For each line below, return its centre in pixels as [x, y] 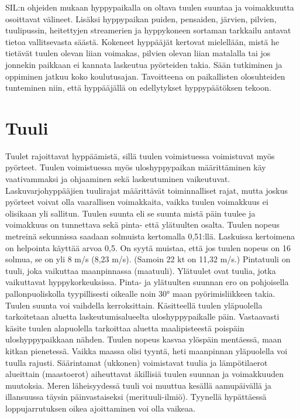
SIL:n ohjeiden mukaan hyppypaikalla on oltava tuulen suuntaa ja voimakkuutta [150, 7]
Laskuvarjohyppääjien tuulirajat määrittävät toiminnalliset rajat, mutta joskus [146, 190]
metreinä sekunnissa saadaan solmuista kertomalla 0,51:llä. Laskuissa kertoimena [150, 236]
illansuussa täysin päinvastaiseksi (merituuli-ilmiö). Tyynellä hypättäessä [136, 397]
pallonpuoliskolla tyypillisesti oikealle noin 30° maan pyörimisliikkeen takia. [140, 293]
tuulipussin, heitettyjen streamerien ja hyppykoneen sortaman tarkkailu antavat [148, 30]
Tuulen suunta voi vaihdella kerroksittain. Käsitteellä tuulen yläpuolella [134, 305]
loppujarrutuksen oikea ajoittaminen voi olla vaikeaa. [100, 408]
